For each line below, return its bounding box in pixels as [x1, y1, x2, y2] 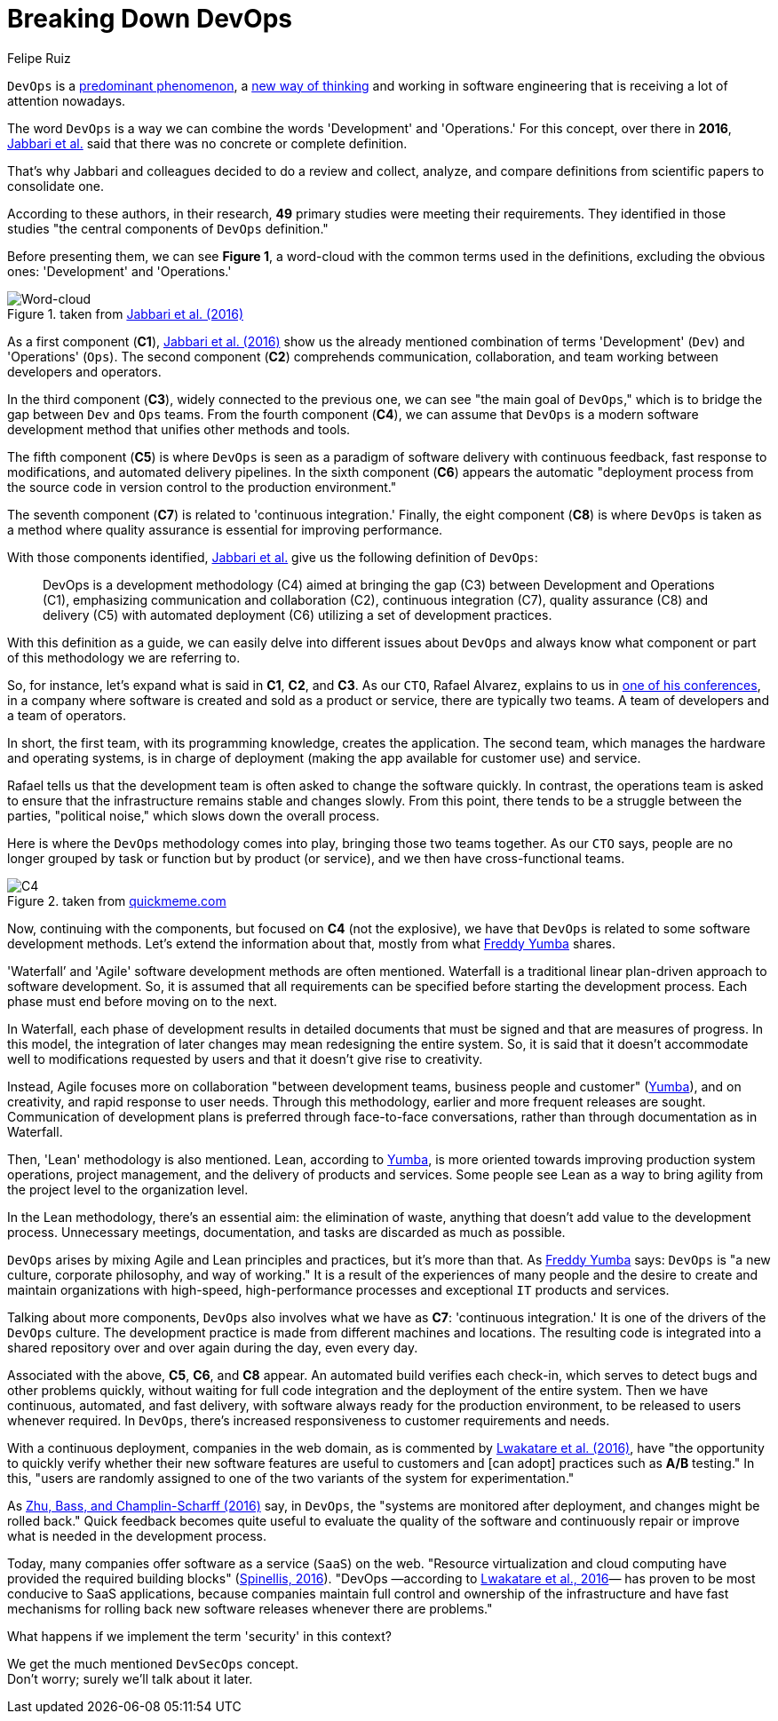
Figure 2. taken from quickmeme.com [7, 892, 226, 908]
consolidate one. [7, 178, 105, 194]
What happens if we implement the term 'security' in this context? [7, 1628, 393, 1644]
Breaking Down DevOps [7, 4, 293, 34]
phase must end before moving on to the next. [7, 993, 278, 1009]
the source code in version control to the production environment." [7, 479, 397, 495]
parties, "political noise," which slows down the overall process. [7, 807, 380, 823]
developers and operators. [7, 363, 162, 379]
